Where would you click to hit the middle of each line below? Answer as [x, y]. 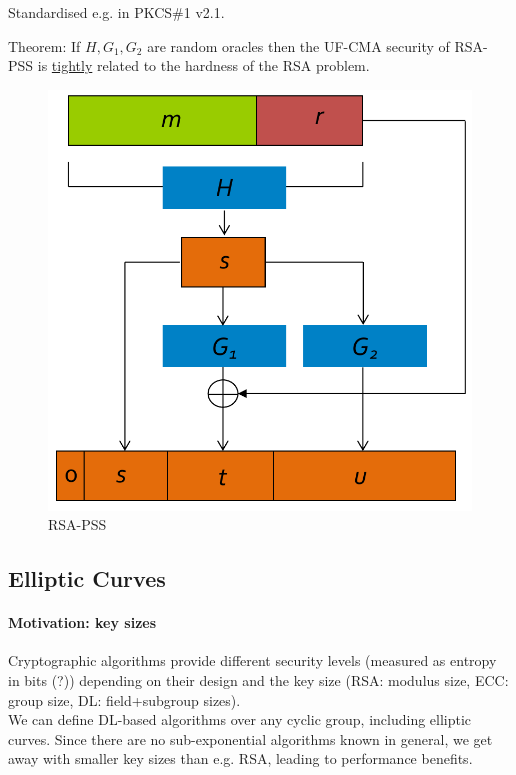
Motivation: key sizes [82, 622]
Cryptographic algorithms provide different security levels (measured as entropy [252, 660]
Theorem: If [44, 45]
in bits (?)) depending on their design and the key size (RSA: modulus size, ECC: [258, 679]
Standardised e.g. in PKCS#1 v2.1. [116, 12]
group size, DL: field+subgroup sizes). [124, 699]
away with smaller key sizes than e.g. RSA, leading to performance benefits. [240, 758]
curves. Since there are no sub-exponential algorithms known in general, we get [250, 738]
